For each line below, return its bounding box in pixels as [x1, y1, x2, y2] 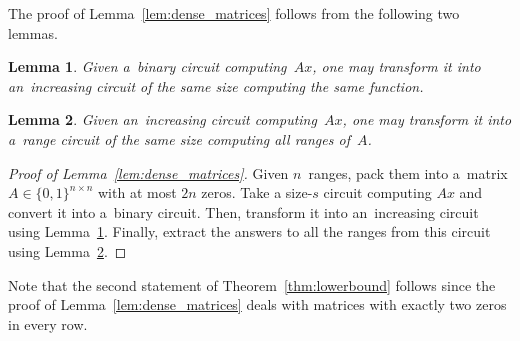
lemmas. [8, 22, 58, 43]
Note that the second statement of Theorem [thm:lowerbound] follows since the [8, 274, 496, 295]
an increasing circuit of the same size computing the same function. [8, 75, 424, 96]
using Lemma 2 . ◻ [8, 240, 127, 261]
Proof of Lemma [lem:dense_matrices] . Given [8, 162, 289, 183]
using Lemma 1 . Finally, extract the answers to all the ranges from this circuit [8, 221, 491, 242]
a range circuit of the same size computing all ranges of [8, 128, 350, 149]
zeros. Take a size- [201, 182, 313, 203]
